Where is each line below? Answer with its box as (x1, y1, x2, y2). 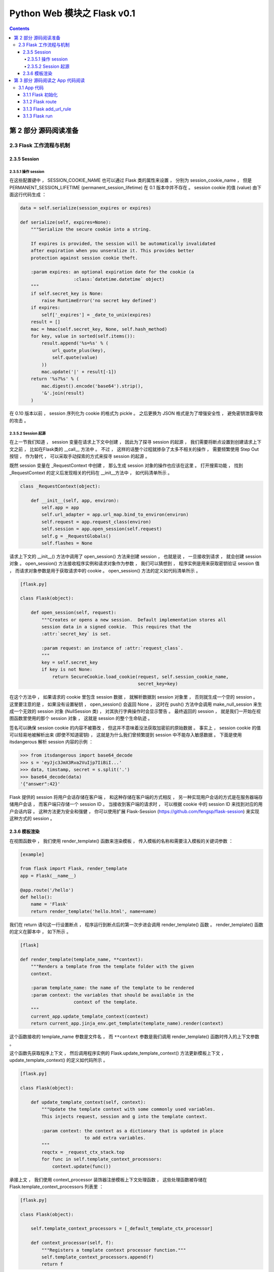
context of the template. (74, 999, 138, 1005)
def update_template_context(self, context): (30, 1100, 146, 1105)
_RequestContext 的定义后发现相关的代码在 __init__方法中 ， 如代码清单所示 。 (9, 470, 173, 476)
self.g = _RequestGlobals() (41, 533, 112, 539)
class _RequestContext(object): (20, 483, 101, 489)
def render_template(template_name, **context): (20, 957, 144, 962)
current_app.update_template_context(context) (30, 1013, 149, 1019)
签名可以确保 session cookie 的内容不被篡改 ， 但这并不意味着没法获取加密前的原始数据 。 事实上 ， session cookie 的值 (9, 725, 261, 731)
